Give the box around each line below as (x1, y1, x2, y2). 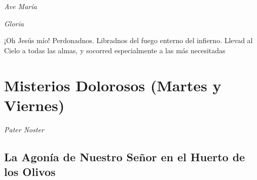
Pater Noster (4, 124, 44, 134)
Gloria (4, 18, 24, 28)
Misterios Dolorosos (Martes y (4, 75, 222, 95)
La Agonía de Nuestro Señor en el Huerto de (4, 149, 245, 164)
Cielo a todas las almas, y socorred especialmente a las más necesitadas (4, 45, 226, 55)
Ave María (4, 1, 37, 11)
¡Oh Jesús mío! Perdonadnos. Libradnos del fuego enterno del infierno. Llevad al (4, 35, 253, 46)
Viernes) (4, 94, 65, 115)
